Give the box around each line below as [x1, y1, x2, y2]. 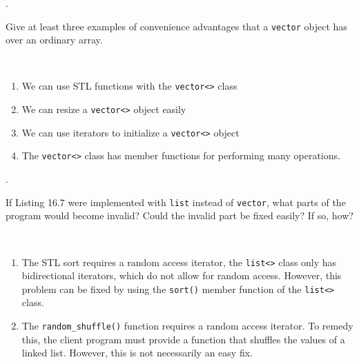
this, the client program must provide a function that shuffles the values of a [21, 332, 345, 346]
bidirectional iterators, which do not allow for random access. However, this [21, 268, 342, 283]
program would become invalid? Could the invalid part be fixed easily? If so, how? [6, 208, 353, 223]
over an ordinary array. [6, 32, 103, 47]
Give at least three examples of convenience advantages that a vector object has [6, 19, 347, 33]
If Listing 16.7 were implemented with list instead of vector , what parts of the [6, 194, 346, 209]
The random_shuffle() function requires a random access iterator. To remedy [21, 318, 353, 332]
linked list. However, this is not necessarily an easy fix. [21, 345, 253, 360]
